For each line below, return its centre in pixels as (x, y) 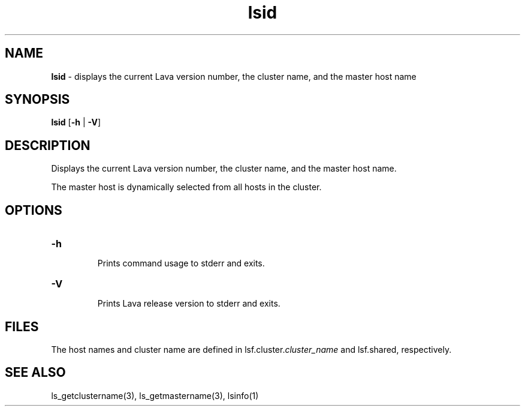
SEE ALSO (35, 373)
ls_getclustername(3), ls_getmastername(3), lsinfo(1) (155, 395)
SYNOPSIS (37, 100)
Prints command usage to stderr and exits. (181, 263)
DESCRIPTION (48, 145)
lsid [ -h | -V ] (76, 122)
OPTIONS (34, 210)
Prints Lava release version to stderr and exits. (189, 304)
